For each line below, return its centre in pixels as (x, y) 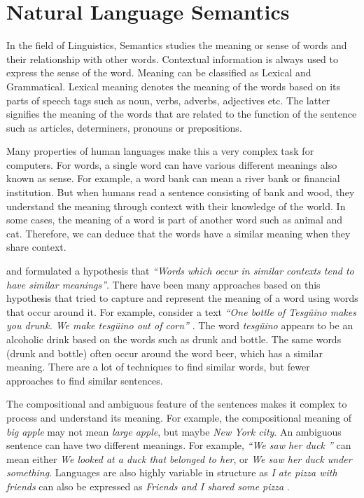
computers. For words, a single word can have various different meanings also (172, 164)
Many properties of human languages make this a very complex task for (160, 151)
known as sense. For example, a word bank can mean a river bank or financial (173, 178)
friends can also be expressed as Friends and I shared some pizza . (148, 486)
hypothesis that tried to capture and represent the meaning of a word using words (182, 298)
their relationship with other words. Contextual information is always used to (172, 58)
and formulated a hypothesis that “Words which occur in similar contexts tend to (180, 271)
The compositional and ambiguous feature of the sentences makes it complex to (177, 404)
